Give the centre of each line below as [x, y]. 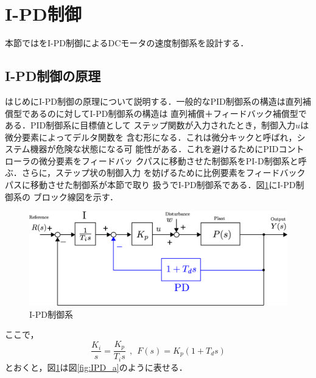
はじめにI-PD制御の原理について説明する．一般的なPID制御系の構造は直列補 [158, 101]
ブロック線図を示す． [76, 196]
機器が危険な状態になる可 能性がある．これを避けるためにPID [154, 149]
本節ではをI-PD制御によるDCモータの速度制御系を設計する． [127, 43]
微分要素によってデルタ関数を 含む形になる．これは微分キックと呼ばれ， [151, 137]
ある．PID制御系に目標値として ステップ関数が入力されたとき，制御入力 [150, 125]
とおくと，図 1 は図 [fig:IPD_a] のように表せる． [96, 367]
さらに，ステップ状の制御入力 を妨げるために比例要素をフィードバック [163, 173]
